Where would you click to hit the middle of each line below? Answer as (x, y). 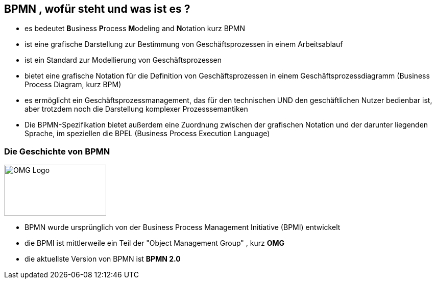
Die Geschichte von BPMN (57, 151)
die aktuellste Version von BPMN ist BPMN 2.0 (103, 259)
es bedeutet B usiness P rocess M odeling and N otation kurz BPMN (135, 29)
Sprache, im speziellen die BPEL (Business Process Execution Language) (147, 134)
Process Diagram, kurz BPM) (73, 85)
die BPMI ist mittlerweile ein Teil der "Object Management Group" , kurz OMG (155, 243)
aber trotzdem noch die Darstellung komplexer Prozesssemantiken (136, 109)
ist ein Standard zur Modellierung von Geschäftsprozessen (123, 60)
